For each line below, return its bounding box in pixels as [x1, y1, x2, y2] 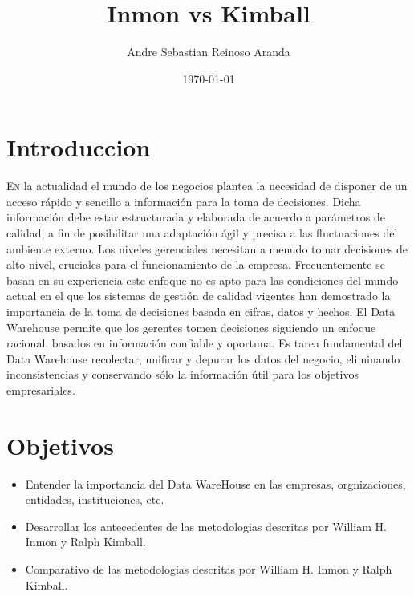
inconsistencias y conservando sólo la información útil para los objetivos [6, 366, 359, 383]
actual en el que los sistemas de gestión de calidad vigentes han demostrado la [6, 287, 391, 304]
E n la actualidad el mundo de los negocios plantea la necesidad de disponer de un [6, 177, 408, 194]
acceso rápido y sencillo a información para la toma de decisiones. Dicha [6, 193, 361, 209]
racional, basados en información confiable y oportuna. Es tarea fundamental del [6, 334, 403, 351]
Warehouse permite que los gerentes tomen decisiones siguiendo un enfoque [6, 318, 376, 335]
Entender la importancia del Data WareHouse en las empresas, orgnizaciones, [25, 475, 406, 492]
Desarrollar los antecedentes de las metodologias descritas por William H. [25, 517, 387, 534]
